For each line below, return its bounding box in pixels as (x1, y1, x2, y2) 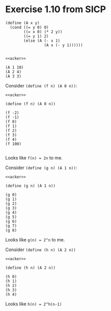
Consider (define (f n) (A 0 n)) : (5, 82, 77, 88)
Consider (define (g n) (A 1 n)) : (5, 164, 77, 171)
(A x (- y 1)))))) (44, 42, 83, 48)
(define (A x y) (5, 20, 40, 25)
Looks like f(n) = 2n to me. (5, 154, 63, 161)
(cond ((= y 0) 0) (10, 24, 49, 30)
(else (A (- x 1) (23, 38, 60, 43)
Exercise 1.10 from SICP (5, 4, 106, 15)
